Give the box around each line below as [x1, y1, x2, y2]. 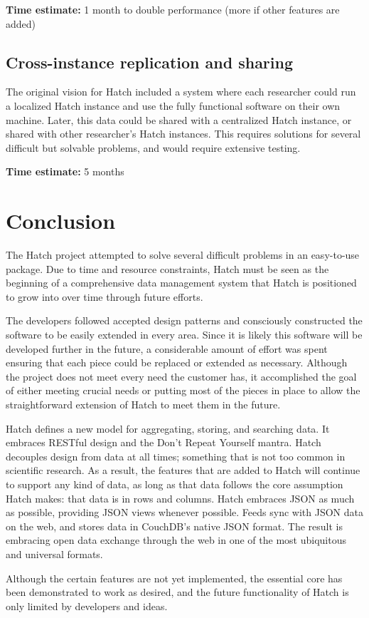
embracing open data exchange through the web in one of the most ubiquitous [6, 532, 346, 547]
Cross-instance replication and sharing [6, 51, 294, 73]
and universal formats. [6, 546, 103, 561]
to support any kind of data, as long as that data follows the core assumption [6, 476, 343, 491]
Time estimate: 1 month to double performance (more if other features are [6, 2, 340, 16]
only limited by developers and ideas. [6, 598, 168, 613]
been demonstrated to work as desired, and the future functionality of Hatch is [6, 584, 349, 599]
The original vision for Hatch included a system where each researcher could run [6, 84, 356, 99]
